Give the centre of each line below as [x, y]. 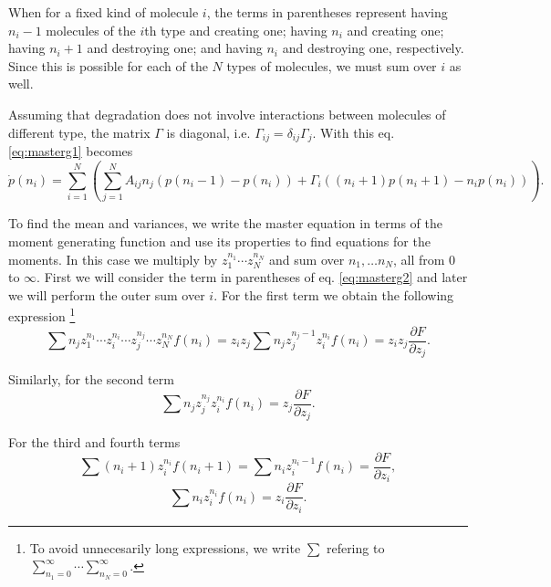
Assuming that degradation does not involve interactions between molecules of [227, 114]
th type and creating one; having [236, 30]
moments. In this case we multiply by [113, 259]
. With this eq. [353, 132]
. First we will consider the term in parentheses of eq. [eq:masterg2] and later [252, 277]
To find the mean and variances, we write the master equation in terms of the [225, 223]
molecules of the [91, 30]
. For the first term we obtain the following [334, 294]
